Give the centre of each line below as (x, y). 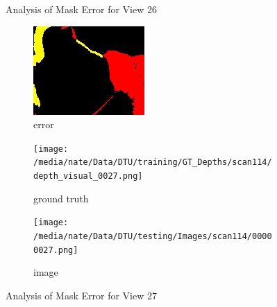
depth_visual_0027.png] (88, 176)
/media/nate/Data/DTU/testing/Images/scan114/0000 (153, 236)
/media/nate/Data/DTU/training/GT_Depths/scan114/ (153, 163)
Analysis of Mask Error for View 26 (81, 9)
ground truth (61, 198)
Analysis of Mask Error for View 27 (81, 295)
